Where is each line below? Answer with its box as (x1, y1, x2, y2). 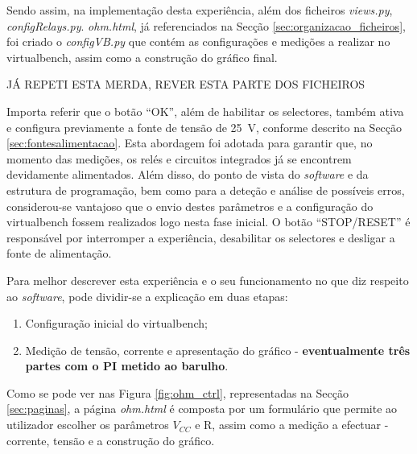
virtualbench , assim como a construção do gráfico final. (6, 48, 278, 65)
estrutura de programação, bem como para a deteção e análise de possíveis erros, (6, 181, 405, 198)
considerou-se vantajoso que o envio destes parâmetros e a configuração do (6, 197, 374, 214)
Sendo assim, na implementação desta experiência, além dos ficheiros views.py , (6, 2, 393, 18)
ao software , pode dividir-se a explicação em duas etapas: (6, 287, 288, 304)
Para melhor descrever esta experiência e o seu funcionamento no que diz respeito (6, 271, 409, 288)
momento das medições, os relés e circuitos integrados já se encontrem (6, 150, 352, 167)
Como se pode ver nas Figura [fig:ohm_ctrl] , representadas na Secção (6, 384, 349, 401)
